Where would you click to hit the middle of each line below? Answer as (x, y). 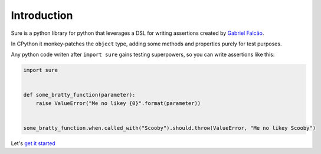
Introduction (42, 15)
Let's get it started (33, 143)
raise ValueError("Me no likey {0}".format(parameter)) (118, 103)
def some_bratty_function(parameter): (79, 95)
